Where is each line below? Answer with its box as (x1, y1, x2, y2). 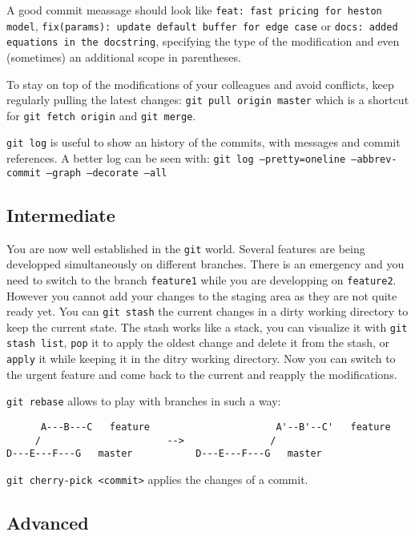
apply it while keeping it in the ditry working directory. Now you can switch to (6, 350, 396, 367)
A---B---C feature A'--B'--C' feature (40, 421, 391, 433)
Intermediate (6, 202, 115, 227)
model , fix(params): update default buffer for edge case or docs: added (6, 17, 398, 34)
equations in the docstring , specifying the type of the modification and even (6, 33, 400, 50)
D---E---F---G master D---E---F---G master (6, 448, 322, 460)
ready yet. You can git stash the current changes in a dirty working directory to (6, 303, 409, 320)
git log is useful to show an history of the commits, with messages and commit (6, 134, 401, 151)
